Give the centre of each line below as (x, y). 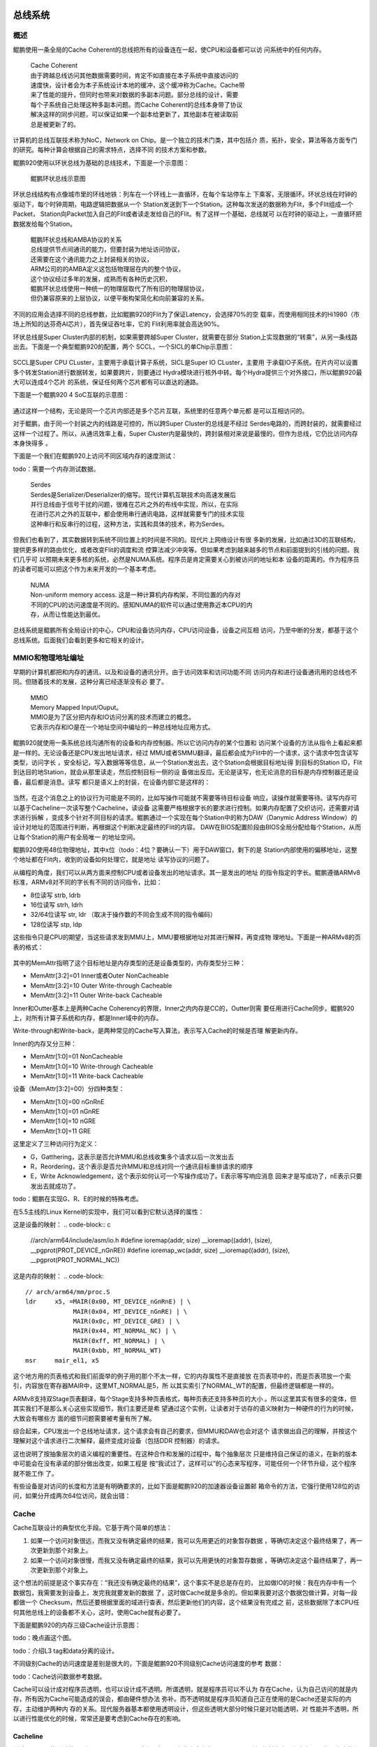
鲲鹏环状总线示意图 (58, 179)
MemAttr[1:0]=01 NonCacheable (77, 1057)
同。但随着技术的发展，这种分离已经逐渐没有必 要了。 (90, 682)
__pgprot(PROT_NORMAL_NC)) (75, 1260)
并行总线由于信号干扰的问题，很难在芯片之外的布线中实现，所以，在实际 (134, 504)
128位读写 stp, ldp (56, 924)
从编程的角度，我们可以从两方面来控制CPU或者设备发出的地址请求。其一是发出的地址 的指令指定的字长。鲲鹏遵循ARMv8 (187, 872)
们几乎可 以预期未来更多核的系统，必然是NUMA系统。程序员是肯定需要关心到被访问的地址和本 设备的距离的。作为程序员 (186, 559)
